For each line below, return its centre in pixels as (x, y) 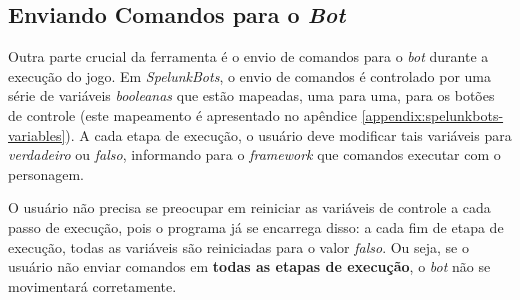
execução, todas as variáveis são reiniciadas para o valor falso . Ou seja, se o (238, 246)
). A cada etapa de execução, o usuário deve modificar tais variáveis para (288, 134)
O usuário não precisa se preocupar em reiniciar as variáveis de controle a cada (249, 207)
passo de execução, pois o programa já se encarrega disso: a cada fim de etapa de (256, 226)
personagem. (46, 173)
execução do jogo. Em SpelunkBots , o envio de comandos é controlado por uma (249, 75)
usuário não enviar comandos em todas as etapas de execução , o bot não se (249, 266)
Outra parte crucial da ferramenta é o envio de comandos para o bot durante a (248, 56)
